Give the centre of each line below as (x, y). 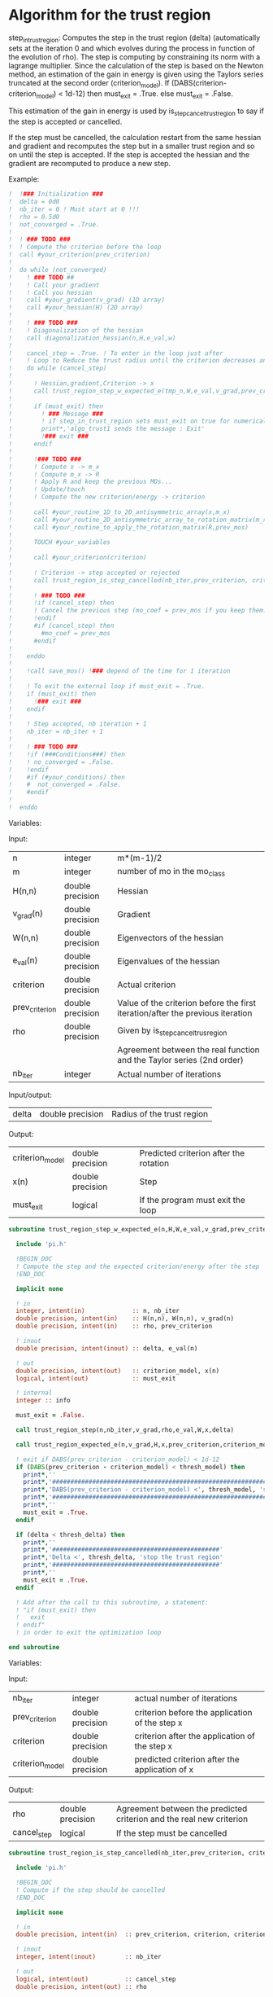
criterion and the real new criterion (182, 1819)
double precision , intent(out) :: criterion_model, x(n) (118, 1371)
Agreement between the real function (188, 1050)
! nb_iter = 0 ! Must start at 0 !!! (74, 209)
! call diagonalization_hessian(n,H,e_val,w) (92, 338)
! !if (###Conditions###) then (67, 754)
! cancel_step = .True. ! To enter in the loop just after (116, 353)
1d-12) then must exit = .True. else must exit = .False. (149, 94)
